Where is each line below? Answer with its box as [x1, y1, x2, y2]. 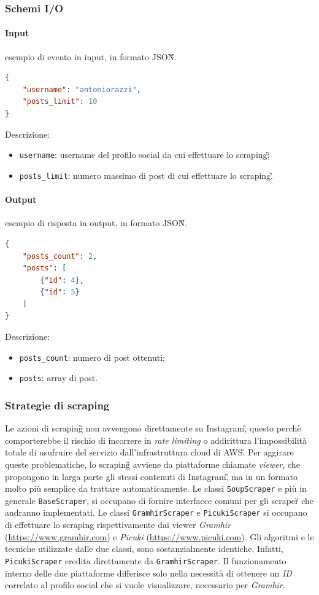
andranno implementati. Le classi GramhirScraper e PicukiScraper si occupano [5, 506, 307, 519]
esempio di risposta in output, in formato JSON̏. [5, 216, 188, 229]
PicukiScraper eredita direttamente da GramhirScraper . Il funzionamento [5, 554, 286, 567]
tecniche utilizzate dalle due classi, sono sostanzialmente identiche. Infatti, [5, 542, 283, 555]
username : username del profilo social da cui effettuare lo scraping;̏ [19, 148, 270, 161]
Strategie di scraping [5, 397, 110, 412]
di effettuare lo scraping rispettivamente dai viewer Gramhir [5, 518, 231, 531]
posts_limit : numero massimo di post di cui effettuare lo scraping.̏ [19, 168, 274, 181]
